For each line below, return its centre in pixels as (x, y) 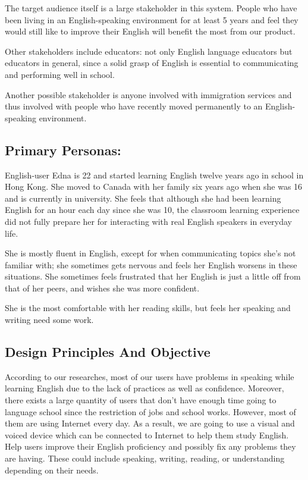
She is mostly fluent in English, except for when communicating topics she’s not (150, 253)
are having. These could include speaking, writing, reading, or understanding (145, 458)
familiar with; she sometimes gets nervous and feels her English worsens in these (151, 264)
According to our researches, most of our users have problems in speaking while (150, 376)
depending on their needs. (52, 470)
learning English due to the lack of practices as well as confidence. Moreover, (144, 388)
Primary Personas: (63, 150)
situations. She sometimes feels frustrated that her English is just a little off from (153, 276)
